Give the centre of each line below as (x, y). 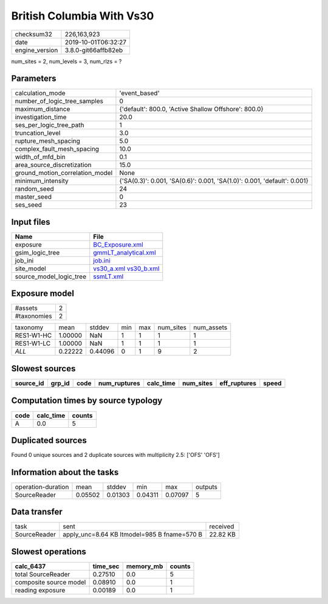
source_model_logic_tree (50, 276)
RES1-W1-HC (33, 335)
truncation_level (38, 133)
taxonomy (29, 328)
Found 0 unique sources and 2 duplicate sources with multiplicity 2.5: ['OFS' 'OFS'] (115, 455)
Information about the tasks (65, 472)
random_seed (34, 189)
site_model (30, 269)
